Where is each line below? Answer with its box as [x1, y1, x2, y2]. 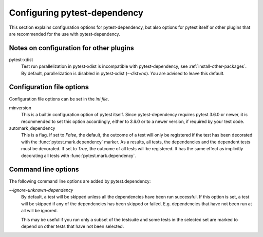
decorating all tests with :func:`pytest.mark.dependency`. [21, 153, 136, 158]
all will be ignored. [21, 208, 58, 214]
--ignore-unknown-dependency [9, 187, 74, 193]
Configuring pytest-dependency [9, 7, 144, 18]
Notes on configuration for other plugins [9, 44, 134, 52]
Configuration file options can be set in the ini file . [9, 96, 109, 102]
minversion [9, 105, 32, 111]
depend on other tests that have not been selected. [21, 223, 124, 229]
